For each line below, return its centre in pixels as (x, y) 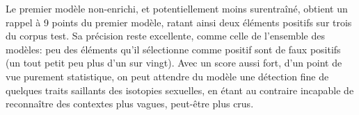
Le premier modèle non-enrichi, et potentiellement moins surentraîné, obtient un (177, 8)
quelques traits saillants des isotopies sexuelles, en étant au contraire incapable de (180, 90)
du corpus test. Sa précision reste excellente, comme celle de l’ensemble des (165, 36)
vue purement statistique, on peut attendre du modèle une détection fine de (167, 76)
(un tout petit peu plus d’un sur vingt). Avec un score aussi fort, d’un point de (174, 63)
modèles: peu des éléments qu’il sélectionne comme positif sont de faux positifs (173, 49)
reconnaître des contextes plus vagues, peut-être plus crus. (130, 104)
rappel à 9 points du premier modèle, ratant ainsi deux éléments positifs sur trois (179, 22)
